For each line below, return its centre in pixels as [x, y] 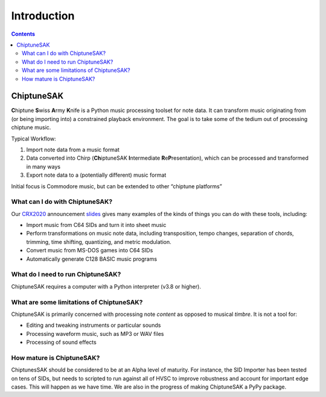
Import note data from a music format [73, 149]
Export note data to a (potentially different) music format [96, 175]
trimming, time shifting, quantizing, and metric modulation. [99, 241]
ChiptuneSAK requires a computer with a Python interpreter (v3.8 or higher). [106, 286]
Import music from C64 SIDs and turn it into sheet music [96, 225]
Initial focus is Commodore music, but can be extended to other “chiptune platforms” [117, 186]
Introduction [43, 16]
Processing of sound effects [61, 343]
